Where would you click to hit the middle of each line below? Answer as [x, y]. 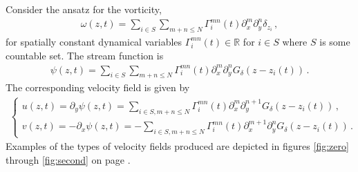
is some [335, 41]
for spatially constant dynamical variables [94, 41]
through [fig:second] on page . [68, 159]
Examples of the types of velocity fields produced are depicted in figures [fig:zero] [177, 146]
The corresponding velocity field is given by [98, 87]
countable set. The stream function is [85, 55]
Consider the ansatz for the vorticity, [84, 9]
